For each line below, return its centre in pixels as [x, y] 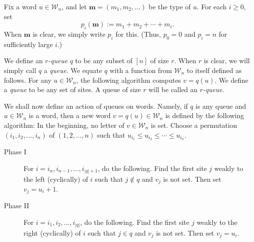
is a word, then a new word [70, 115]
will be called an [173, 89]
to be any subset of [104, 60]
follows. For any [28, 80]
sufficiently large [28, 44]
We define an [24, 60]
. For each [212, 6]
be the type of [169, 6]
